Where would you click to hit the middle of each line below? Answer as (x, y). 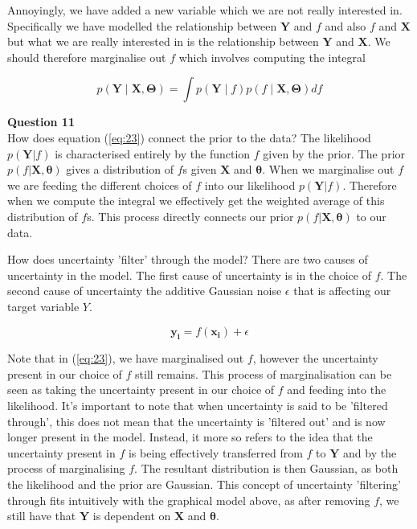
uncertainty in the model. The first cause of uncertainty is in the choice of (189, 275)
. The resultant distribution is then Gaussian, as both (266, 468)
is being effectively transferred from (215, 452)
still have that (42, 516)
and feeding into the (337, 390)
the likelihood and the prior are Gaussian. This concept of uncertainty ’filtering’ (204, 484)
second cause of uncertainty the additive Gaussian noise (145, 291)
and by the (370, 452)
